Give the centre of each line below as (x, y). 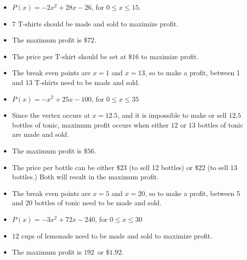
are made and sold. (40, 134)
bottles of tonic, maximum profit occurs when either (90, 124)
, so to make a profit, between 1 (192, 73)
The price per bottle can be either (63, 167)
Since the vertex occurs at (51, 115)
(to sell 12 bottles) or (161, 167)
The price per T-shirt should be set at (69, 56)
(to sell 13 (222, 167)
